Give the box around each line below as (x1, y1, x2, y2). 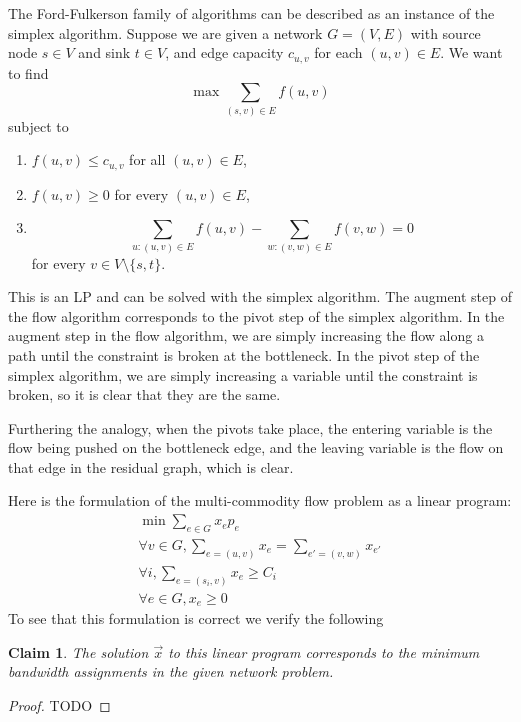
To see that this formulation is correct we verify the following (8, 608, 384, 629)
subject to (8, 115, 69, 136)
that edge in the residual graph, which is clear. (8, 456, 294, 477)
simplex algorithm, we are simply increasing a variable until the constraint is (8, 364, 478, 385)
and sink (78, 42, 131, 63)
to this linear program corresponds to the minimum (168, 641, 480, 662)
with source (410, 22, 481, 43)
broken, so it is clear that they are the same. (8, 384, 281, 405)
